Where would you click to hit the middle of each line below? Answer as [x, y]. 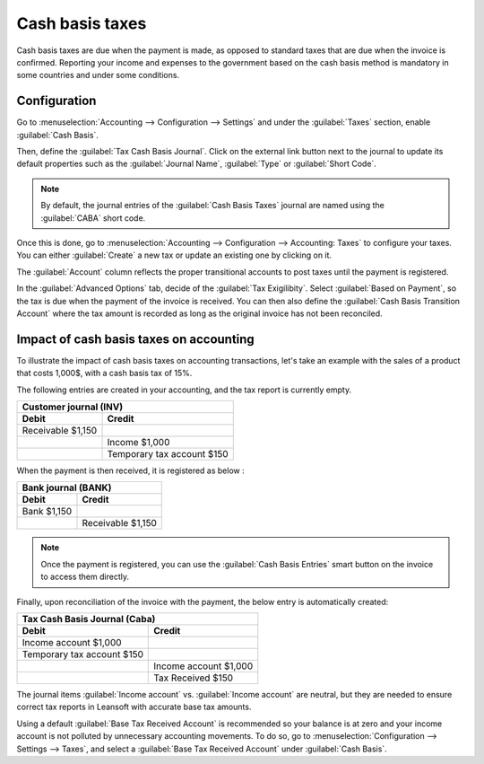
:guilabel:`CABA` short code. [93, 218]
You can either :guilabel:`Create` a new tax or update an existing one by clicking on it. [174, 255]
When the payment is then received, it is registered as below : [131, 470]
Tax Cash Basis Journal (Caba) [89, 619]
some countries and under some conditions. [98, 75]
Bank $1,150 [47, 512]
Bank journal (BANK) [67, 487]
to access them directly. [85, 577]
